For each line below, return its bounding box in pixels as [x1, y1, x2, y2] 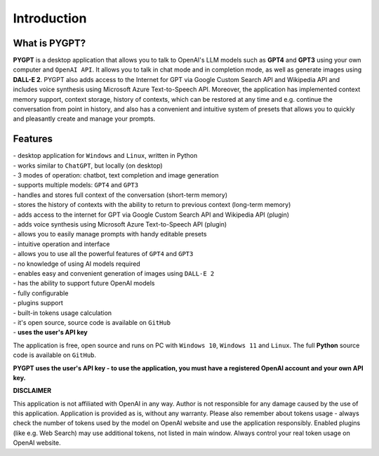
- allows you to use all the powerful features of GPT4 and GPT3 [13, 250, 194, 258]
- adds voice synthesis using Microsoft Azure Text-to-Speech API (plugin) [13, 220, 227, 229]
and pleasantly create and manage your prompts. [13, 114, 156, 123]
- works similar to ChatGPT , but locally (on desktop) [13, 161, 163, 170]
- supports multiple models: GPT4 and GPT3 [13, 181, 139, 189]
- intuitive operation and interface [13, 239, 110, 248]
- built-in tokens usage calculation [13, 309, 112, 317]
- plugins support [13, 299, 63, 307]
